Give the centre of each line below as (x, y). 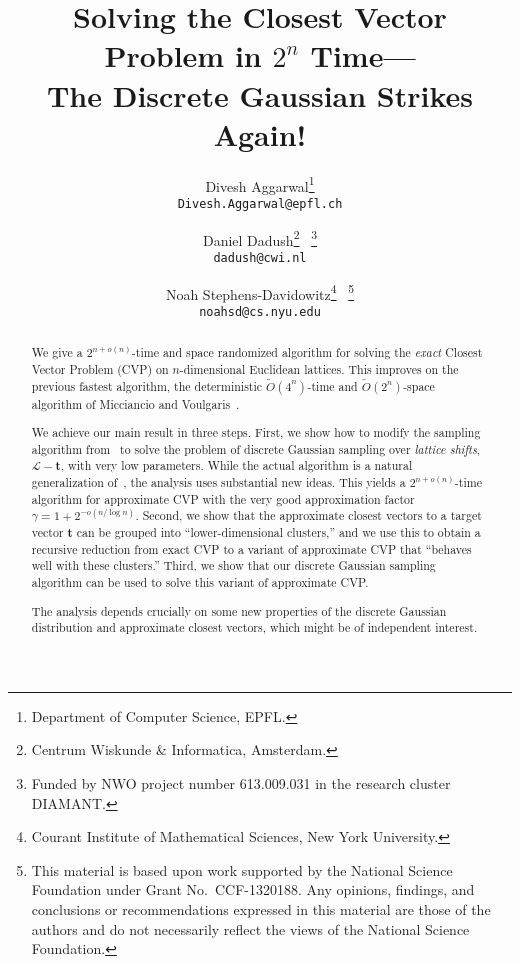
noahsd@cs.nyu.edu (260, 311)
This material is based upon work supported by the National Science (242, 869)
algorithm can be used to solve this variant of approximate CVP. (200, 582)
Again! (260, 133)
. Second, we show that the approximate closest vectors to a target (308, 515)
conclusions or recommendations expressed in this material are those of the (261, 909)
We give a (57, 352)
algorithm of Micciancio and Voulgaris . (135, 403)
